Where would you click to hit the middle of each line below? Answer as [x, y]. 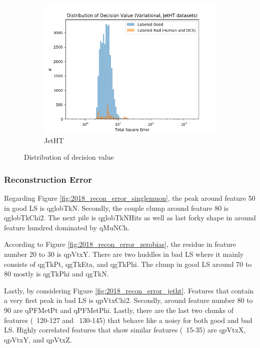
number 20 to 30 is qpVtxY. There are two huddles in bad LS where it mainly [124, 254]
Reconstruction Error [48, 179]
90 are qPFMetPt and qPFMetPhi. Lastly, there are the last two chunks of [119, 310]
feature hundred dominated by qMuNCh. [67, 227]
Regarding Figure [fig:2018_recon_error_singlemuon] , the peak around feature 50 [130, 198]
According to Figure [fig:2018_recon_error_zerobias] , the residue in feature [120, 244]
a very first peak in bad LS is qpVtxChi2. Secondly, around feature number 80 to [128, 300]
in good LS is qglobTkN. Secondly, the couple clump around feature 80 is [116, 208]
